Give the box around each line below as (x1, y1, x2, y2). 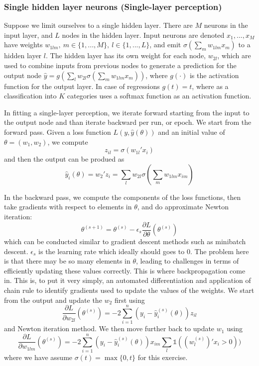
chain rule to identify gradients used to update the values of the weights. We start (4, 284, 255, 295)
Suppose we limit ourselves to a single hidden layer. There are (4, 20, 193, 30)
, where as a (192, 81, 229, 91)
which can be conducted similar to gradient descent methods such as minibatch (4, 236, 246, 246)
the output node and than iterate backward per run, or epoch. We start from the (4, 117, 252, 127)
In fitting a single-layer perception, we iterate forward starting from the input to (4, 107, 250, 117)
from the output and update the (4, 294, 102, 305)
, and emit (149, 39, 181, 50)
